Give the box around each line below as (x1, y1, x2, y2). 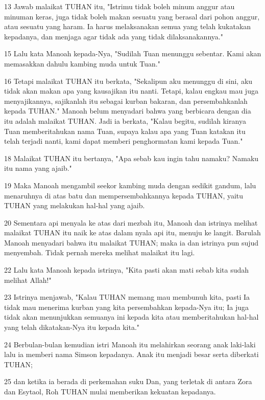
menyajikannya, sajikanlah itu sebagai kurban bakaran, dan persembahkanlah (4, 95, 248, 106)
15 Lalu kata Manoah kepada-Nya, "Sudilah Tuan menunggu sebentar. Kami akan (4, 48, 261, 59)
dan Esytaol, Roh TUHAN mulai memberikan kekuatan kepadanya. (4, 386, 216, 396)
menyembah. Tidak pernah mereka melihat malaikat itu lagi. (4, 247, 195, 258)
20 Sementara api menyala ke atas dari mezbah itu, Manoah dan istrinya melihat (4, 217, 258, 228)
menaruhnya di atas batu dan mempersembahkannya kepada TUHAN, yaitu (4, 190, 244, 201)
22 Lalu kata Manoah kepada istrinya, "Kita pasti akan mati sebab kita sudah (4, 264, 249, 275)
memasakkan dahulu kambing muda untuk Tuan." (4, 58, 160, 69)
